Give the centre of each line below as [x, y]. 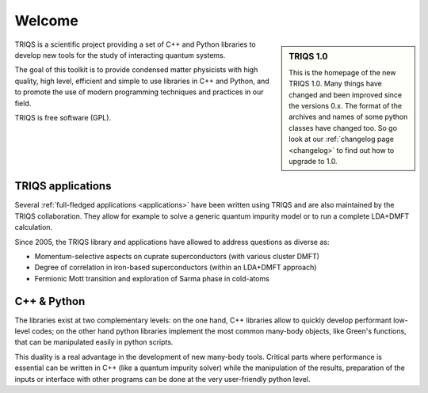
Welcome [46, 21]
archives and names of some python [348, 117]
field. [23, 103]
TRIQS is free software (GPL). [63, 117]
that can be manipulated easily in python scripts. [94, 342]
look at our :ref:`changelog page [341, 139]
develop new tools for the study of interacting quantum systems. [120, 55]
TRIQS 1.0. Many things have [335, 84]
